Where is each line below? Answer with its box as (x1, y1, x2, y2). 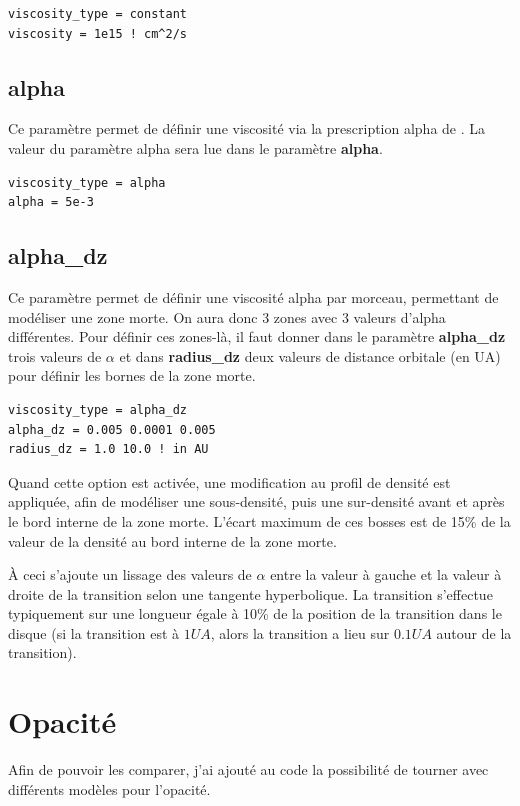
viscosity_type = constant (8, 7, 187, 21)
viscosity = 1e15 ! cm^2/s (8, 26, 187, 41)
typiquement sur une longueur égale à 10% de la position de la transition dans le (8, 603, 502, 624)
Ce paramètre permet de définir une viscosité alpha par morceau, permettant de (8, 286, 499, 307)
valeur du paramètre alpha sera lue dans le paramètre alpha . (8, 137, 383, 158)
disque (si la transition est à (8, 622, 180, 643)
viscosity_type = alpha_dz (8, 402, 187, 417)
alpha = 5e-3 (8, 195, 94, 210)
